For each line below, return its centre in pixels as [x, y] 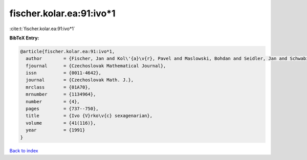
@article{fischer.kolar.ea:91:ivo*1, [68, 51]
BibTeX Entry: [24, 38]
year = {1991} [56, 130]
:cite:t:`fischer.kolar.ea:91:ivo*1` [42, 29]
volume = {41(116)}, [61, 123]
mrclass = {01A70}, [58, 87]
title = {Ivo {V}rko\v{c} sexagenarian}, [89, 116]
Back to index [24, 150]
